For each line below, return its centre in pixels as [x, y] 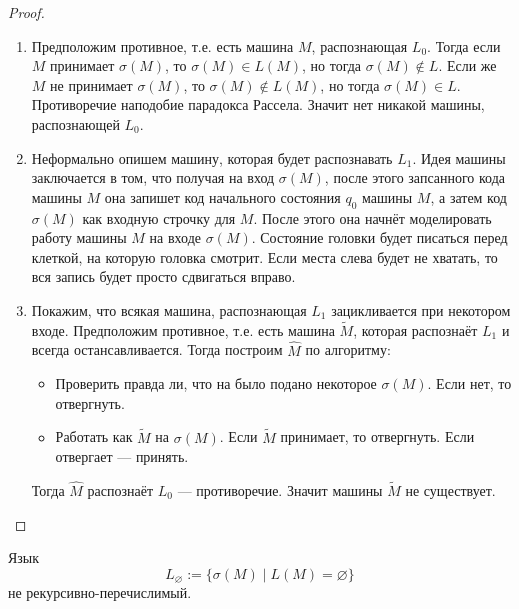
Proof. [26, 12]
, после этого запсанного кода [415, 177]
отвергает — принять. [122, 456]
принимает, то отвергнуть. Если [377, 436]
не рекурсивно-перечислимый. [100, 592]
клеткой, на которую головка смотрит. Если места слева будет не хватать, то [264, 256]
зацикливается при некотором [421, 309]
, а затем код [468, 196]
